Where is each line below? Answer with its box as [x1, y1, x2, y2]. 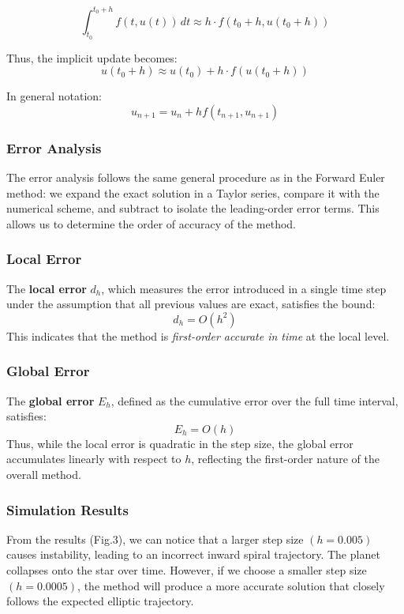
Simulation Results [6, 499, 129, 519]
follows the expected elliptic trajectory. [6, 593, 194, 609]
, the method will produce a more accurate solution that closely [77, 577, 385, 593]
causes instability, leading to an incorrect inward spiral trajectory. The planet [6, 546, 380, 563]
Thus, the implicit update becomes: [6, 49, 178, 66]
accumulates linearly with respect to [6, 450, 181, 467]
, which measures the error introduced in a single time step [101, 280, 387, 296]
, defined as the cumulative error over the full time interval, [110, 392, 398, 409]
